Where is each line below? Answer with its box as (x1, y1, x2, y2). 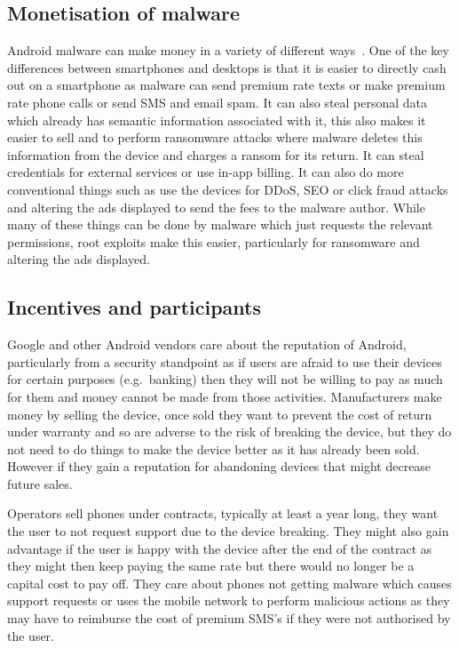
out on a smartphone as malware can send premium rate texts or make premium (7, 76, 446, 94)
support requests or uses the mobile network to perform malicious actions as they (7, 591, 450, 610)
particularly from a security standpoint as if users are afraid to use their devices (7, 352, 442, 371)
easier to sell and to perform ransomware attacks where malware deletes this (7, 128, 423, 147)
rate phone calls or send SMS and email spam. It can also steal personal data (7, 92, 428, 111)
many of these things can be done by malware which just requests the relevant (7, 215, 433, 234)
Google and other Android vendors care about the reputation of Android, (7, 335, 407, 354)
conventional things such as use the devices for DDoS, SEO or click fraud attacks (7, 180, 448, 198)
